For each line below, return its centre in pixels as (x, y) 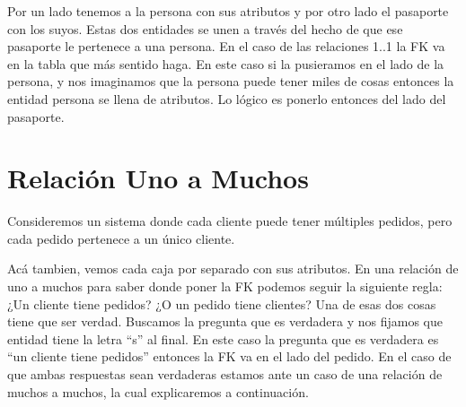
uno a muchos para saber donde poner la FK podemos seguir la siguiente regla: (225, 286)
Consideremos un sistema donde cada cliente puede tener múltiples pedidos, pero (230, 221)
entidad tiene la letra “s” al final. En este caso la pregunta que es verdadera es (223, 338)
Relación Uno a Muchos (158, 178)
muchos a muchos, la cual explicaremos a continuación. (158, 391)
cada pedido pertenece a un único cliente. (121, 238)
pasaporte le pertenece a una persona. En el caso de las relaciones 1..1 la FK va (226, 46)
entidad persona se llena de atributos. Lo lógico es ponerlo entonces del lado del (227, 98)
